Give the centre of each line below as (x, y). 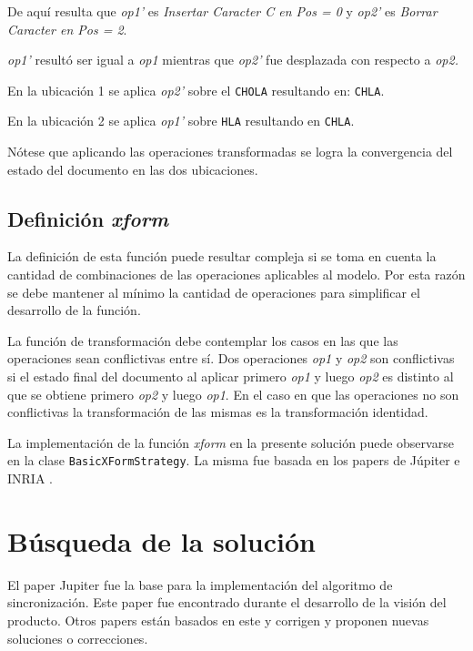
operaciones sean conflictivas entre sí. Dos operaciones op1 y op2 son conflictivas (231, 358)
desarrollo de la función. (74, 310)
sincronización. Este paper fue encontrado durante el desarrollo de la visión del (227, 602)
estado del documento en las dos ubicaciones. (133, 169)
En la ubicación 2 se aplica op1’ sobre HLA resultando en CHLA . (181, 121)
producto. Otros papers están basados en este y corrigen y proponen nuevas (218, 620)
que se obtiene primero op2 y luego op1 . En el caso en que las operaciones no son (233, 394)
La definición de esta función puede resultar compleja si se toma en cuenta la (222, 256)
